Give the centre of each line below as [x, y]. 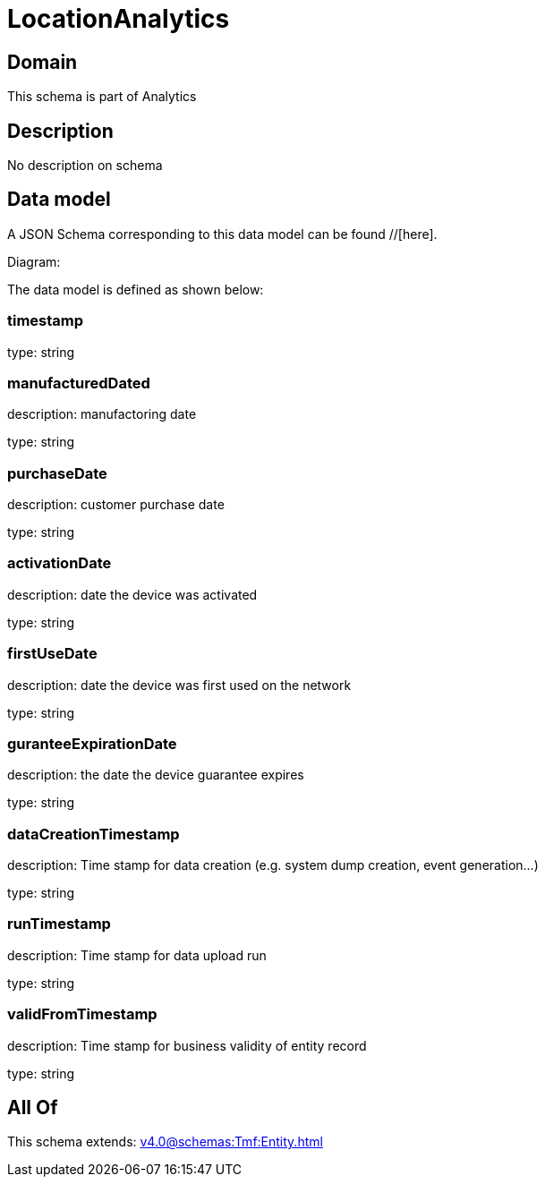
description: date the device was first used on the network [179, 685]
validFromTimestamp [82, 1014]
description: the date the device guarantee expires [156, 775]
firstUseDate [52, 654]
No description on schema [85, 166]
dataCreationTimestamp [94, 834]
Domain [43, 62]
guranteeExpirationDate [92, 743]
